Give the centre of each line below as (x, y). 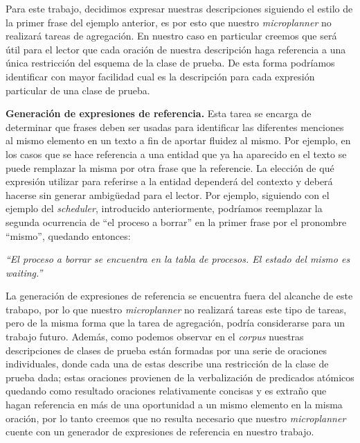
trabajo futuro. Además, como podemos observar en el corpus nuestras (155, 337)
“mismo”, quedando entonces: (68, 235)
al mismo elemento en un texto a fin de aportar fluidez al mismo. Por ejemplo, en (178, 140)
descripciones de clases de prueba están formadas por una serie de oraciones (166, 350)
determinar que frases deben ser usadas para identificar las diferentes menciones (175, 127)
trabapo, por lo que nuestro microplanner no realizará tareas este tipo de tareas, (176, 309)
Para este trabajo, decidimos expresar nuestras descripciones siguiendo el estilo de (179, 8)
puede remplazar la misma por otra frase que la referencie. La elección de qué (170, 167)
